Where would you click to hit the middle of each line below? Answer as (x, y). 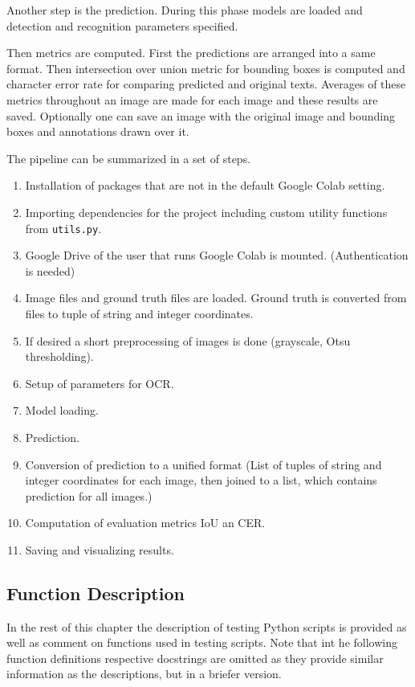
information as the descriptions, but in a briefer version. (144, 674)
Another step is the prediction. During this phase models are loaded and (185, 10)
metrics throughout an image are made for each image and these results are (192, 99)
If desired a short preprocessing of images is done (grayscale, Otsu (188, 340)
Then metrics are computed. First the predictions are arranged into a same (191, 53)
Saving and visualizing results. (100, 549)
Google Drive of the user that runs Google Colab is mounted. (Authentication (217, 255)
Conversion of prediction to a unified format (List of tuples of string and (203, 464)
